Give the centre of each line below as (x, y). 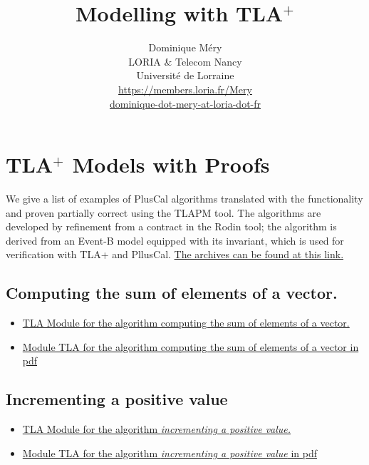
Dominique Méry (185, 47)
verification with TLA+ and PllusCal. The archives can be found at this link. (175, 254)
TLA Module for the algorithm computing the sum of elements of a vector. (186, 323)
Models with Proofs (171, 164)
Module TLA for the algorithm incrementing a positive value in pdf (170, 453)
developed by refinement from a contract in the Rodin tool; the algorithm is (171, 226)
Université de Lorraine (185, 75)
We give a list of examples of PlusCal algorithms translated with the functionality (184, 199)
